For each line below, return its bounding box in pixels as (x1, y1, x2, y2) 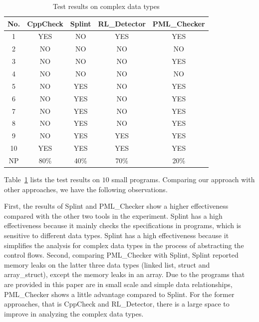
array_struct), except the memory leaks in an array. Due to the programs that (4, 269, 245, 280)
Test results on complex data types (52, 1, 160, 11)
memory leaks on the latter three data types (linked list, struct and (4, 259, 210, 270)
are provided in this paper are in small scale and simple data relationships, (4, 279, 233, 289)
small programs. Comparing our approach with (111, 174, 255, 184)
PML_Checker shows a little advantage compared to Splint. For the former (4, 289, 235, 299)
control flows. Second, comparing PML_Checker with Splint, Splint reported (4, 250, 239, 260)
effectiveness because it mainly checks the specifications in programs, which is (4, 220, 242, 231)
